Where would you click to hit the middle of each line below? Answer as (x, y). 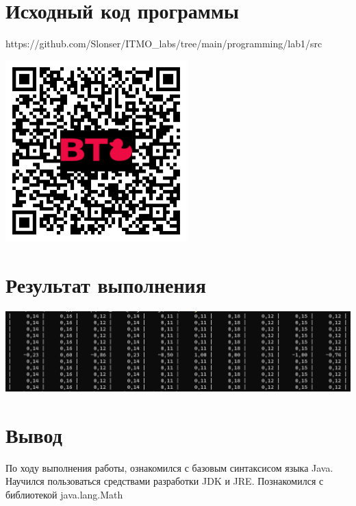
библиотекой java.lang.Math (64, 494)
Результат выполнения (106, 285)
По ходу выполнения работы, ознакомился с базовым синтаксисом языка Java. (169, 467)
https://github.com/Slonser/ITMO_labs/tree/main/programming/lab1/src (164, 44)
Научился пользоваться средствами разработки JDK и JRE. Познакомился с (165, 481)
